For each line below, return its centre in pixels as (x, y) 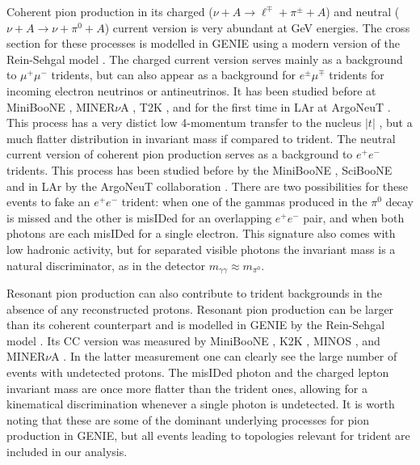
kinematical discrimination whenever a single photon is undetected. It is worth (201, 404)
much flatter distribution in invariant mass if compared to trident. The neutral (201, 138)
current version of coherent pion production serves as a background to (180, 154)
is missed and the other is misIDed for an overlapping (139, 217)
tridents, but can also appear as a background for (174, 75)
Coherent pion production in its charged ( (110, 11)
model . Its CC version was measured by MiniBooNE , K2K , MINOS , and (193, 340)
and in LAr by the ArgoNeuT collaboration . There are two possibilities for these (207, 186)
